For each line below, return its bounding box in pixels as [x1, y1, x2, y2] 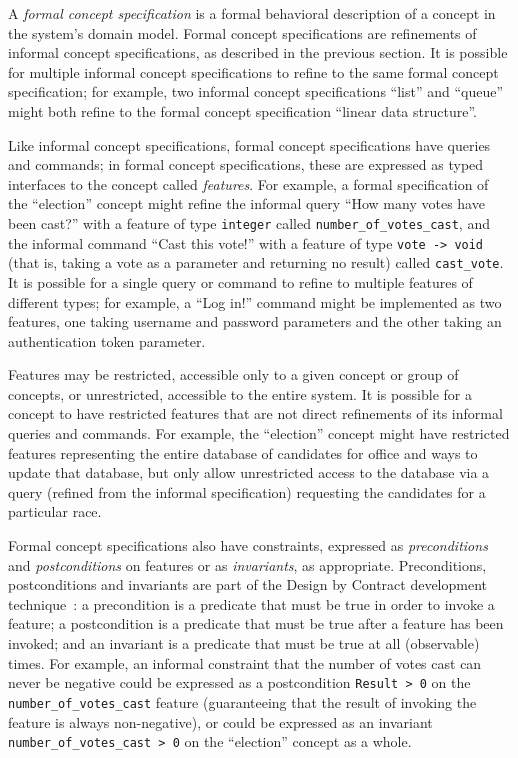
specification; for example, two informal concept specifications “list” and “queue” [8, 81, 504, 102]
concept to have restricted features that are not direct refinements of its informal [8, 403, 503, 424]
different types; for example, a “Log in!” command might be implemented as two [8, 291, 502, 312]
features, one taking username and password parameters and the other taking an [8, 311, 502, 332]
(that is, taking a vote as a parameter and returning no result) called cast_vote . [8, 252, 504, 273]
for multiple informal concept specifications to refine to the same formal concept [8, 61, 499, 82]
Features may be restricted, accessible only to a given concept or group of [8, 364, 459, 385]
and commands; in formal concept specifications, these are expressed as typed [8, 154, 484, 175]
